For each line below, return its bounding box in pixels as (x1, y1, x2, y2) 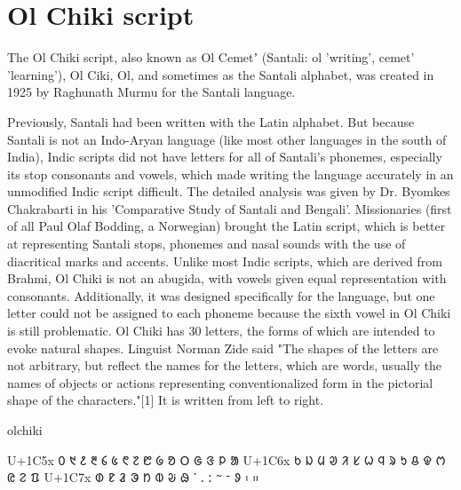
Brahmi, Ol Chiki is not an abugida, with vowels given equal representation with (7, 269, 447, 288)
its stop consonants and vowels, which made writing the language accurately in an (7, 164, 454, 183)
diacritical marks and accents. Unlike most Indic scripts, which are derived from (7, 251, 442, 270)
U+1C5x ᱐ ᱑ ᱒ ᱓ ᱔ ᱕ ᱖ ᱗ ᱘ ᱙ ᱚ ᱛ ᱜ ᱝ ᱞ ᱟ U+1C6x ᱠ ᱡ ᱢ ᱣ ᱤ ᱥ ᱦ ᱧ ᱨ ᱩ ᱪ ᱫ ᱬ (7, 450, 446, 469)
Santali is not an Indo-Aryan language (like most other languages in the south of (7, 130, 447, 148)
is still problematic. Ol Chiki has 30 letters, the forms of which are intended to (7, 321, 435, 340)
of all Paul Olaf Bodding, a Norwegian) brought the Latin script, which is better (7, 217, 446, 235)
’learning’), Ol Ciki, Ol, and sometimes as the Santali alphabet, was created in (7, 65, 434, 83)
